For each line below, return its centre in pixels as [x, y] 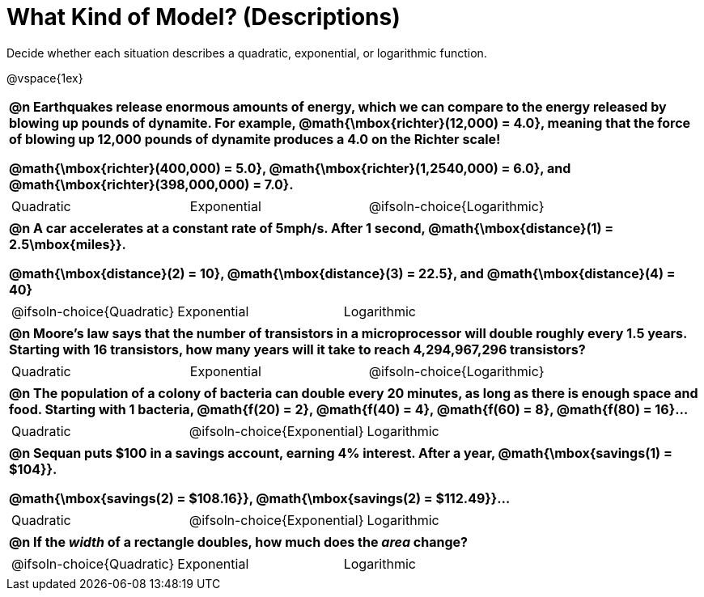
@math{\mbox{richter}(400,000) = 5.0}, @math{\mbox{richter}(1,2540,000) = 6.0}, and [290, 168]
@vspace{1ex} [45, 78]
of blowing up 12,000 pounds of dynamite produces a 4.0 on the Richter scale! [255, 139]
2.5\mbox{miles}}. [68, 244]
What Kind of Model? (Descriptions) [204, 17]
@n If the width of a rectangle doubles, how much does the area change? [239, 542]
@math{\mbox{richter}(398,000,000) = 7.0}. [151, 184]
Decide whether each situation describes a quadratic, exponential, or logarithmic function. [247, 53]
